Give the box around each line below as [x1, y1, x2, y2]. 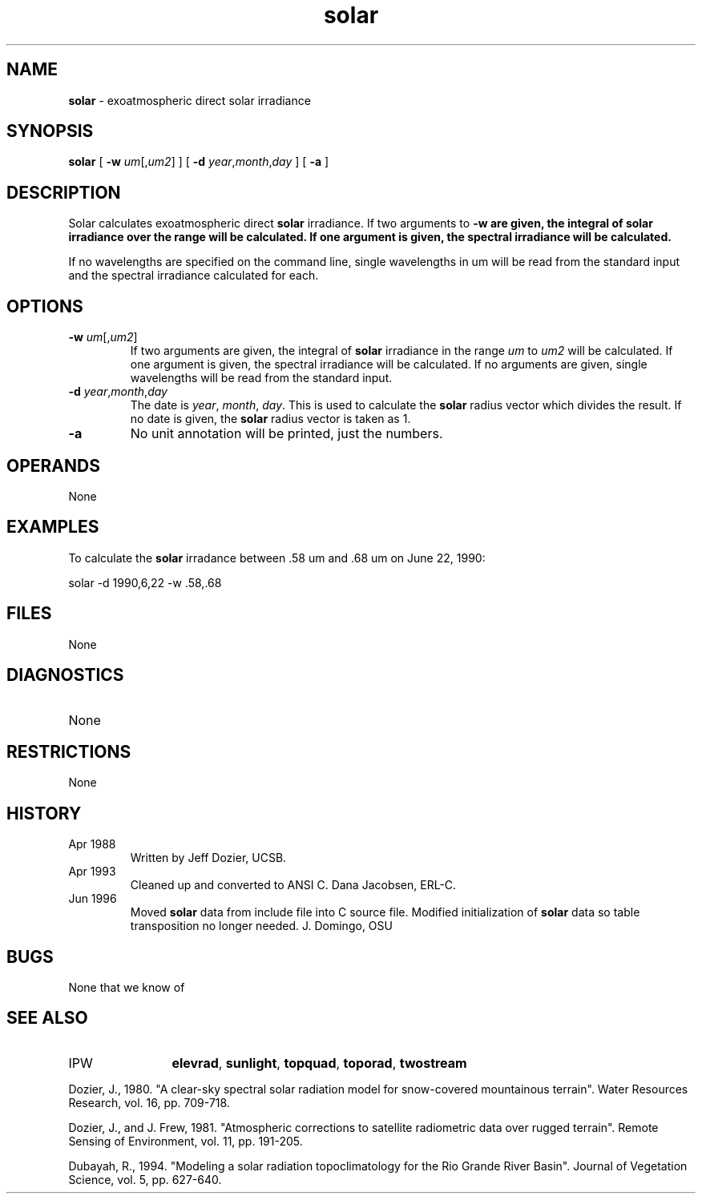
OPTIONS [6, 296, 83, 316]
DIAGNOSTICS [6, 665, 124, 686]
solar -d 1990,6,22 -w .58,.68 [68, 575, 222, 590]
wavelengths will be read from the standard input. [130, 371, 393, 385]
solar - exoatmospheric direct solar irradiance [68, 93, 311, 107]
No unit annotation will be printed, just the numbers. [130, 425, 443, 442]
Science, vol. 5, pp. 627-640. [68, 1172, 222, 1186]
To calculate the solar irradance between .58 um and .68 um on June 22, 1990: [68, 550, 486, 565]
